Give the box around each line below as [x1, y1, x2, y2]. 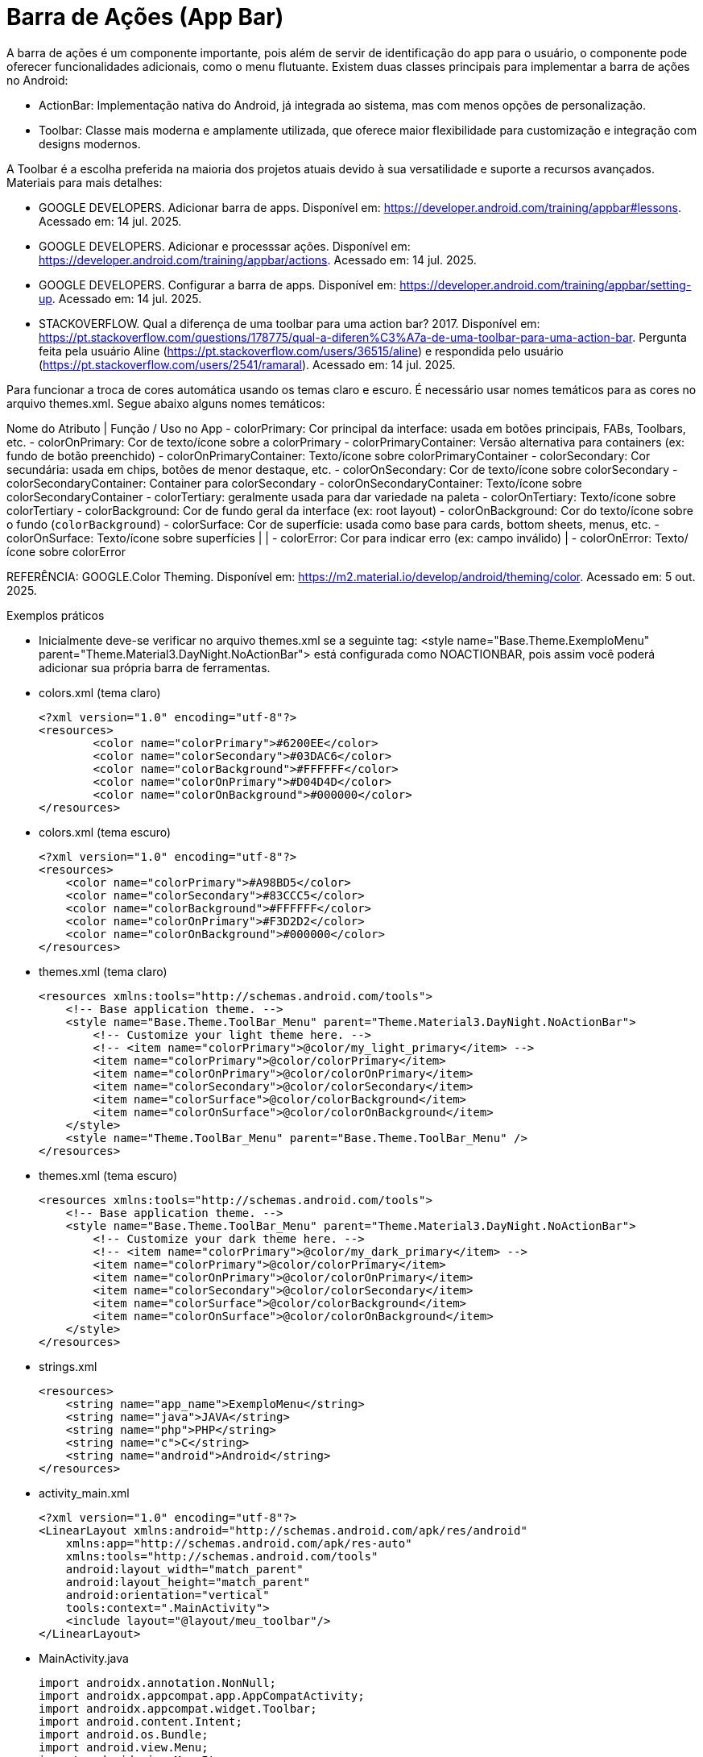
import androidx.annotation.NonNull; [39, 1676, 277, 1689]
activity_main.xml [39, 1485, 130, 1500]
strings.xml [39, 1359, 97, 1373]
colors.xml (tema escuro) [39, 825, 172, 839]
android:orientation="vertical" [65, 1588, 270, 1601]
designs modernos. [39, 136, 141, 151]
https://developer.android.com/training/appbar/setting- [399, 277, 692, 292]
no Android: [6, 73, 68, 87]
